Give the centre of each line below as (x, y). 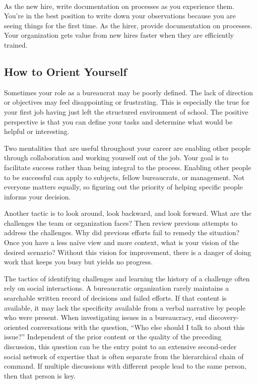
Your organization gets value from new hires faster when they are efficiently (119, 35)
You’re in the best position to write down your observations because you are (120, 16)
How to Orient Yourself (65, 71)
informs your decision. (37, 196)
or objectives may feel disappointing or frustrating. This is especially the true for (127, 102)
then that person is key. (40, 375)
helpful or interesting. (37, 131)
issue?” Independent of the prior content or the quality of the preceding (113, 337)
